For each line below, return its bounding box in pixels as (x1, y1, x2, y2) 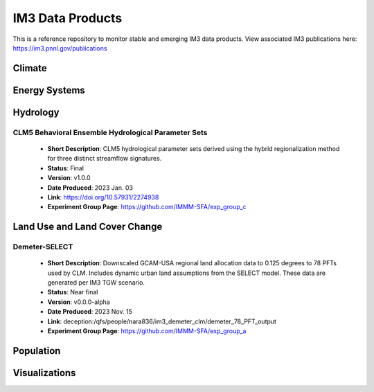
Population (12, 345, 61, 357)
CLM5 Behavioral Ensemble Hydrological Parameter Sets (12, 127, 208, 137)
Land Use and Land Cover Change (12, 221, 163, 233)
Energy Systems (12, 84, 86, 96)
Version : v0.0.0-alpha (47, 298, 110, 306)
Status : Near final (47, 288, 98, 296)
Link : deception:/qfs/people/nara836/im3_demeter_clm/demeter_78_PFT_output (47, 317, 277, 326)
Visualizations (12, 367, 76, 379)
